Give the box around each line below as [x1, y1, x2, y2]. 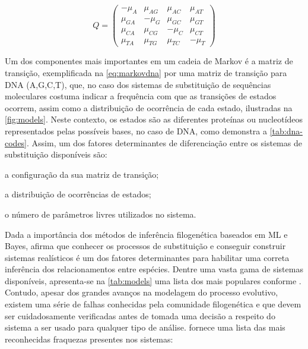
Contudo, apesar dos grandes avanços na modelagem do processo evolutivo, [5, 286, 278, 298]
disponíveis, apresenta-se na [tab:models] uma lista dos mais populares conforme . [5, 274, 301, 287]
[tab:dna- [269, 124, 303, 137]
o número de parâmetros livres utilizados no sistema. [5, 207, 196, 220]
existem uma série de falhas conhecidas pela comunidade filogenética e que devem [5, 298, 301, 310]
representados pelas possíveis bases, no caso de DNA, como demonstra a [5, 124, 268, 137]
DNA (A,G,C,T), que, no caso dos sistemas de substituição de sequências [5, 78, 271, 90]
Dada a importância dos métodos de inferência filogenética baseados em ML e [5, 228, 288, 240]
